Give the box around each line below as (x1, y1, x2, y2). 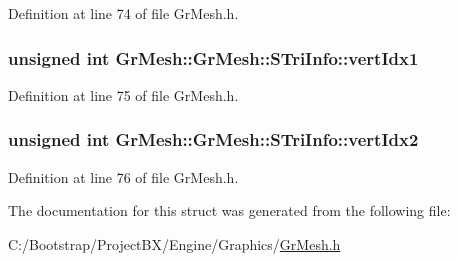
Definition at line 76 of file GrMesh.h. (8, 166, 239, 187)
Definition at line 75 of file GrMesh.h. (8, 84, 239, 105)
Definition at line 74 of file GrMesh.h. (8, 3, 239, 23)
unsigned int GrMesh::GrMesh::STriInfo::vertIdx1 (8, 45, 419, 70)
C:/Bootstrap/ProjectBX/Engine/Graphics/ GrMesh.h (8, 233, 341, 254)
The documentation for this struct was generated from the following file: (8, 200, 451, 221)
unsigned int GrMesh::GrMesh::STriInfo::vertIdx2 (8, 127, 419, 152)
